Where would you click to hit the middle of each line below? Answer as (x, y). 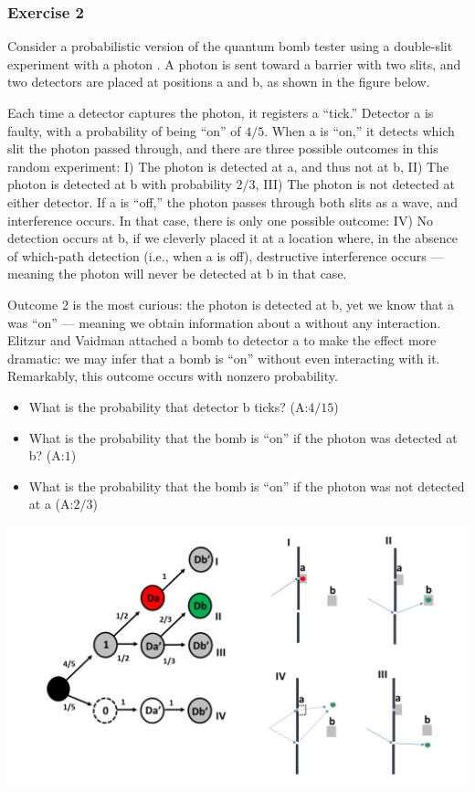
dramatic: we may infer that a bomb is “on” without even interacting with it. (224, 358)
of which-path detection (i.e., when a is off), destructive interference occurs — (226, 255)
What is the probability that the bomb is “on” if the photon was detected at (243, 437)
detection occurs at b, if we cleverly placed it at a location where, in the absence (232, 238)
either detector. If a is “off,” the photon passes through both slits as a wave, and (232, 201)
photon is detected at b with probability (120, 184)
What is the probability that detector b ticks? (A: (169, 406)
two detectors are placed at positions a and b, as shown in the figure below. (219, 82)
